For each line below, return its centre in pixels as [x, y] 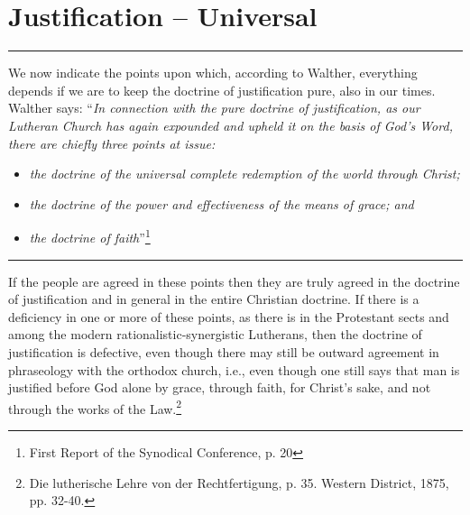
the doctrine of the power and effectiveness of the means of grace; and [221, 203]
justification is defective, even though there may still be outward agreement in [224, 351]
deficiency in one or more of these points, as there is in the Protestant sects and [229, 316]
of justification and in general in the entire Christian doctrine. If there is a [214, 299]
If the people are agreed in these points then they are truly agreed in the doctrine [234, 281]
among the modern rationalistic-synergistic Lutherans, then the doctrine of [215, 334]
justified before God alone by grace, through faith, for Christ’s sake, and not [220, 387]
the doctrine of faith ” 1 [90, 236]
